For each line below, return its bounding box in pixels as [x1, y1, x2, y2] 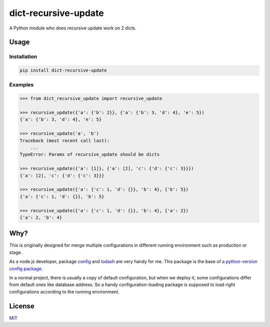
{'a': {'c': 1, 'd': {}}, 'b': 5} [19, 193, 104, 199]
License [9, 301, 34, 310]
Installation [9, 53, 37, 60]
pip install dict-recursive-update [19, 67, 107, 73]
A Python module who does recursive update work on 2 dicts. [9, 25, 137, 31]
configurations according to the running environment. [9, 288, 119, 294]
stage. [9, 249, 22, 255]
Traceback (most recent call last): [19, 137, 110, 143]
